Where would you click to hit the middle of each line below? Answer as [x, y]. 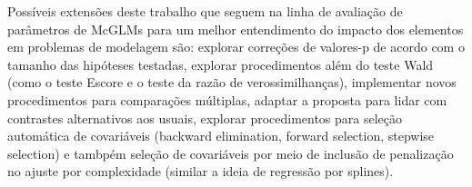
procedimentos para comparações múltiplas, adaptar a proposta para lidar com [227, 99]
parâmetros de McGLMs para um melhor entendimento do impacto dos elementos [236, 29]
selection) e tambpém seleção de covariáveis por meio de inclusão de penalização [231, 153]
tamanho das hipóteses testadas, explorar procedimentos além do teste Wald [221, 64]
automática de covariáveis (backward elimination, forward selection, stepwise [221, 136]
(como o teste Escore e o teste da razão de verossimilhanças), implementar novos [232, 82]
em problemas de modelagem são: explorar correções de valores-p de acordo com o [236, 47]
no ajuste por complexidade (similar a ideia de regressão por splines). [201, 171]
